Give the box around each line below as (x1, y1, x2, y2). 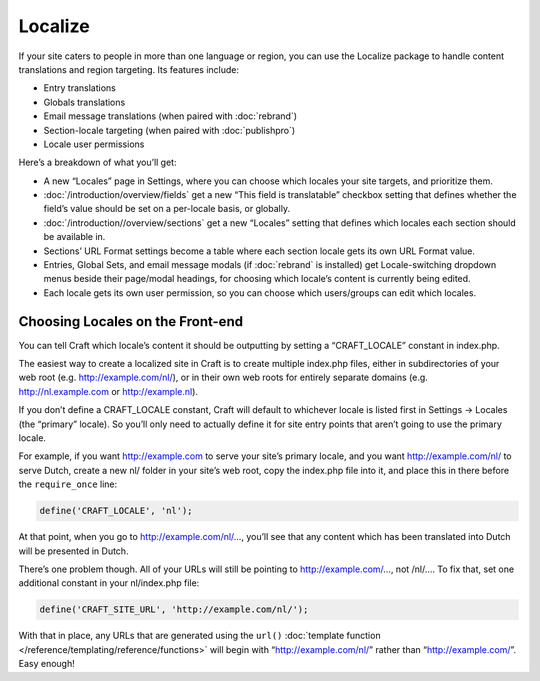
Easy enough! (18, 658, 75, 670)
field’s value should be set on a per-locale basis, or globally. (43, 203, 290, 215)
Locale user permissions (43, 138, 145, 150)
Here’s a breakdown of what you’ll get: (18, 156, 177, 169)
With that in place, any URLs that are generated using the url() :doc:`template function (18, 630, 381, 642)
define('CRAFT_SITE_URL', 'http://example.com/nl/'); (39, 604, 309, 615)
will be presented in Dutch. (18, 545, 129, 557)
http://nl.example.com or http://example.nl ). (18, 385, 199, 397)
